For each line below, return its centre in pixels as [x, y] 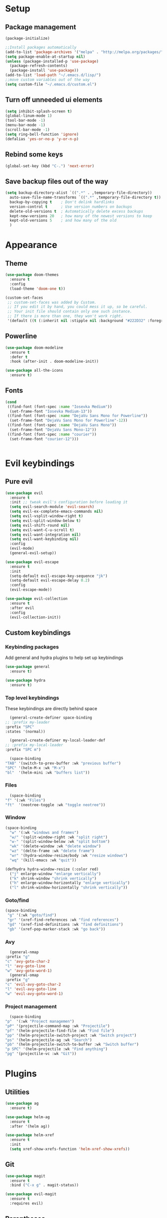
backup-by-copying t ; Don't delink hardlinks [62, 202]
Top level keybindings [32, 698]
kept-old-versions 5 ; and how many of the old [63, 221]
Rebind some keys [34, 155]
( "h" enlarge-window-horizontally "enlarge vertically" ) [70, 883]
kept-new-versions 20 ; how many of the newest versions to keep [81, 216]
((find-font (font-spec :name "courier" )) [52, 434]
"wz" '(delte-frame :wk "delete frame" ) [52, 851]
